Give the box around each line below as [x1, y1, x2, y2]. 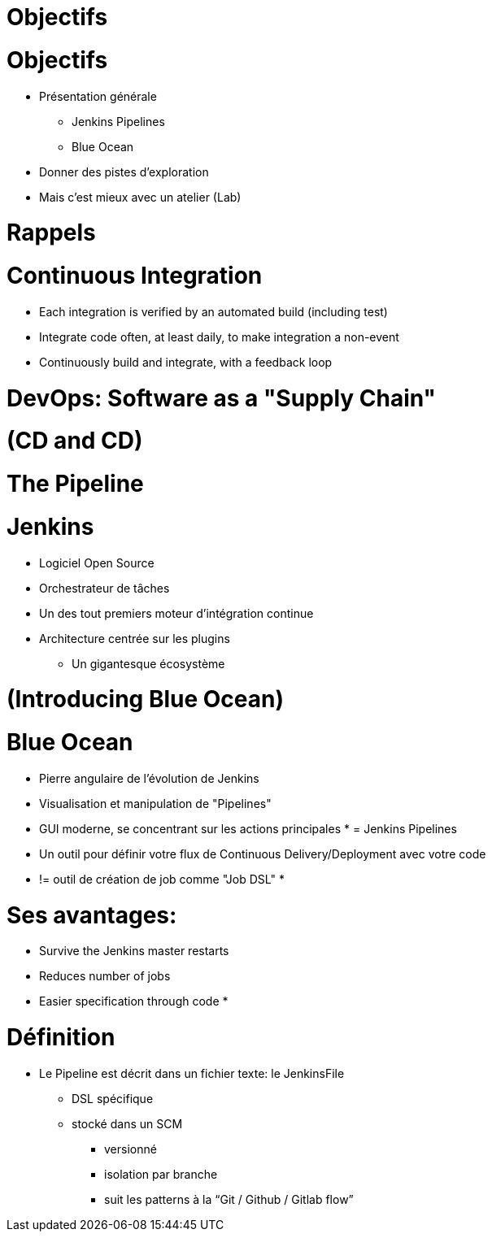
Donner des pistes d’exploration [39, 164, 209, 179]
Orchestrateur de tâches [39, 580, 170, 595]
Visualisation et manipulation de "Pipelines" [39, 796, 272, 810]
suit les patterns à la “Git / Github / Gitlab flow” [104, 1192, 354, 1206]
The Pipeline [7, 470, 144, 497]
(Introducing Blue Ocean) [7, 685, 284, 714]
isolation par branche [104, 1166, 218, 1181]
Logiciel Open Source [39, 555, 155, 570]
